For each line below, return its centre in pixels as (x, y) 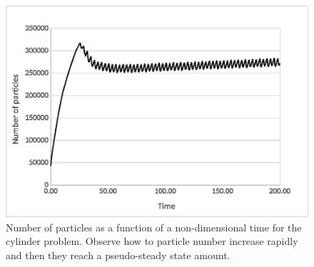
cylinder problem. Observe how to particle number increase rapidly (152, 241)
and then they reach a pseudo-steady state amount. (118, 255)
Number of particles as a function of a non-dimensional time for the (154, 227)
